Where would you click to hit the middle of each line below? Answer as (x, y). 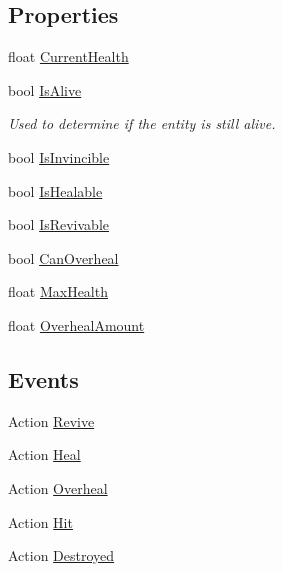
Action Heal (44, 454)
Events (43, 378)
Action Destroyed (61, 555)
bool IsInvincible (59, 156)
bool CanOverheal (63, 257)
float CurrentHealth (68, 56)
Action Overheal (58, 487)
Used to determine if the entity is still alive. (142, 123)
